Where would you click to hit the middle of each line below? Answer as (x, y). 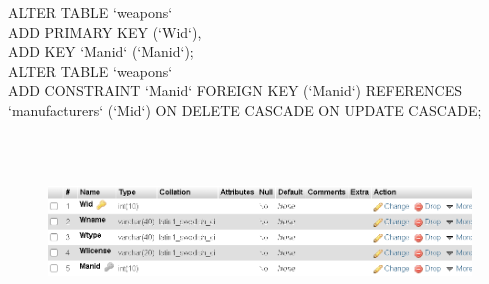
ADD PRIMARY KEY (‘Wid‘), (105, 31)
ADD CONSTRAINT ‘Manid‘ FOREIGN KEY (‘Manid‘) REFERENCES (235, 90)
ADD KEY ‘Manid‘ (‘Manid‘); (101, 51)
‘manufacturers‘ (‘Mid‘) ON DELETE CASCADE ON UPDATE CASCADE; (245, 109)
